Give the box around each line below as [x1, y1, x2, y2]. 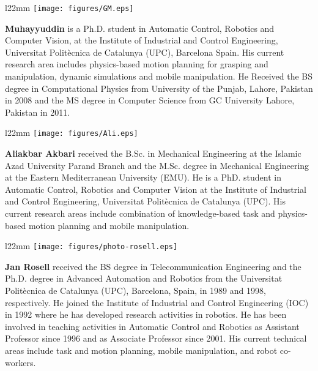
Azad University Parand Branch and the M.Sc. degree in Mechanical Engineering [5, 159, 309, 171]
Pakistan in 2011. [5, 105, 70, 118]
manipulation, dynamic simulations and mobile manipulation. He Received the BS [5, 70, 313, 83]
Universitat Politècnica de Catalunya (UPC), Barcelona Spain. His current [5, 45, 284, 58]
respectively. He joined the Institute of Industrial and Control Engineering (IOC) [5, 296, 309, 309]
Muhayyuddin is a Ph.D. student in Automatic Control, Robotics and [5, 21, 275, 34]
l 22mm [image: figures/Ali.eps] [5, 126, 138, 139]
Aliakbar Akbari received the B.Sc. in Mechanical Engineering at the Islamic [5, 147, 301, 160]
